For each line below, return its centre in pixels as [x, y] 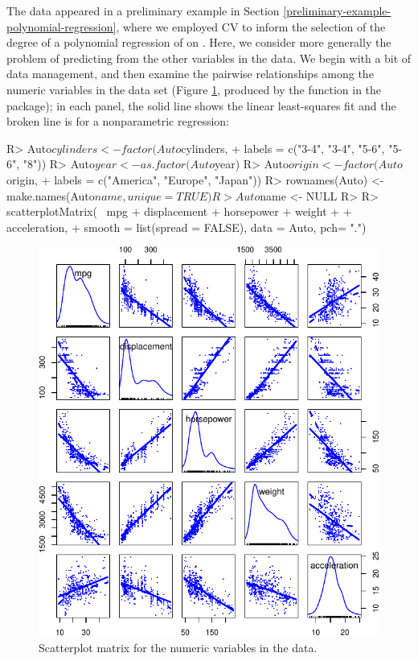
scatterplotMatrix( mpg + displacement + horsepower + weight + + [179, 211]
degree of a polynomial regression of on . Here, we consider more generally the [199, 42]
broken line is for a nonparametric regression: [118, 121]
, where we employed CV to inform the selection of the [251, 26]
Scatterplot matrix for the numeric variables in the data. [178, 647]
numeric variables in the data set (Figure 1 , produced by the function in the [194, 89]
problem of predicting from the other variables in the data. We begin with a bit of [209, 58]
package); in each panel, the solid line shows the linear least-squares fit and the [201, 105]
